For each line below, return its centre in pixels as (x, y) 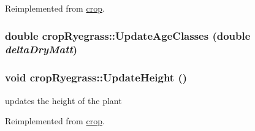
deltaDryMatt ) (41, 49)
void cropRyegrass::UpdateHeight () (96, 77)
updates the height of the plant (63, 100)
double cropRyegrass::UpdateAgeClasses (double (128, 35)
